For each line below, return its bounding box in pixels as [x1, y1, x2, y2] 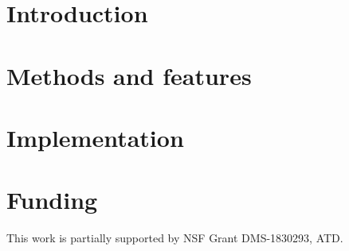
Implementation [6, 121, 184, 153]
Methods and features [6, 59, 252, 91]
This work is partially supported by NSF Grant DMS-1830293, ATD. [6, 230, 343, 246]
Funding [6, 183, 98, 216]
